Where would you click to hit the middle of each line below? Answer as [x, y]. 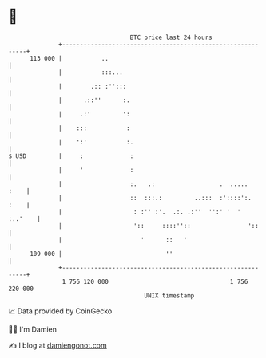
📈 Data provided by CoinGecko [60, 311]
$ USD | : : [71, 156]
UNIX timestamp [169, 295]
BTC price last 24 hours [171, 37]
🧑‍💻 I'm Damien [33, 329]
